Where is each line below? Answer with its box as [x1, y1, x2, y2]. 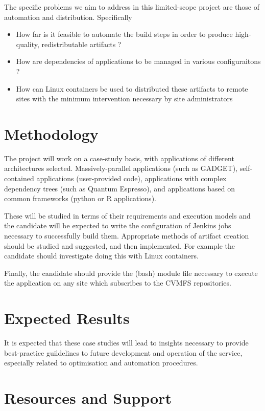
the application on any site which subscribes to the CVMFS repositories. [4, 277, 231, 288]
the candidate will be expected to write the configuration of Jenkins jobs [4, 220, 231, 231]
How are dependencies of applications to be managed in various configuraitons [16, 56, 261, 67]
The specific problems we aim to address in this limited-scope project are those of [4, 2, 259, 12]
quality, [16, 38, 39, 49]
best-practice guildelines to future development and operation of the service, [4, 347, 243, 358]
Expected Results [4, 308, 130, 329]
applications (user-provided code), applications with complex [36, 173, 227, 184]
